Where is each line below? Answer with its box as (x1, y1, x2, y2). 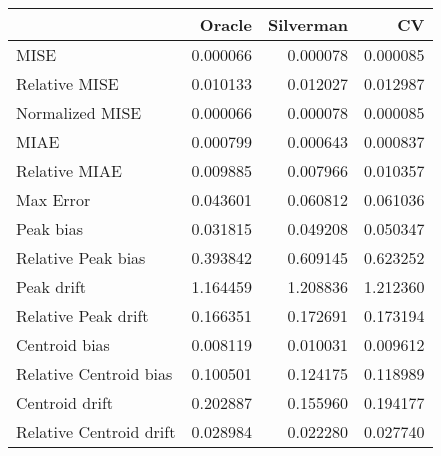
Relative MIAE (16, 159, 122, 182)
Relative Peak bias (16, 246, 146, 269)
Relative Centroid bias (16, 362, 173, 385)
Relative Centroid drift (16, 420, 176, 443)
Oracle (199, 13, 252, 36)
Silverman (267, 13, 349, 36)
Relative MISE (16, 72, 119, 95)
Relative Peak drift (16, 304, 149, 327)
